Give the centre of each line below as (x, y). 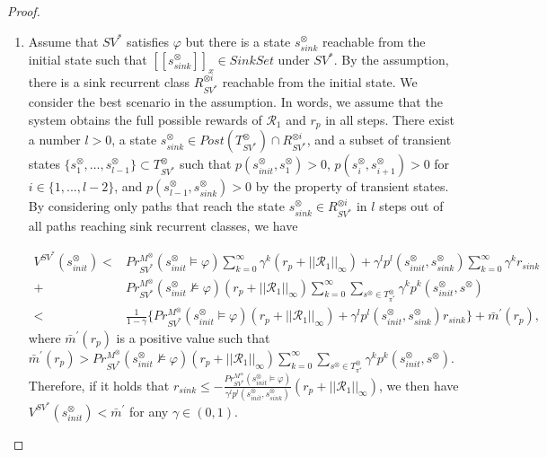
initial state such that (88, 60)
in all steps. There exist (390, 119)
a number (54, 140)
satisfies (148, 41)
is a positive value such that (193, 337)
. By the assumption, (391, 60)
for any (149, 411)
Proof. (24, 11)
